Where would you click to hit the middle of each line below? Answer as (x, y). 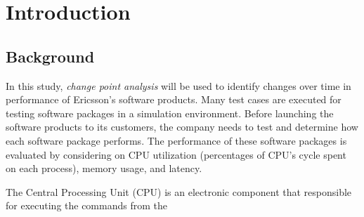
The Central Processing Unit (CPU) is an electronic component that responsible (179, 191)
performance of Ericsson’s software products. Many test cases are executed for (174, 99)
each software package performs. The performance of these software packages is (176, 140)
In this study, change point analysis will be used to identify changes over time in (178, 85)
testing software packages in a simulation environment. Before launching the (170, 113)
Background (50, 56)
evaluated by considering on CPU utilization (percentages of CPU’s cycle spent (176, 154)
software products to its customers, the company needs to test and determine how (182, 127)
